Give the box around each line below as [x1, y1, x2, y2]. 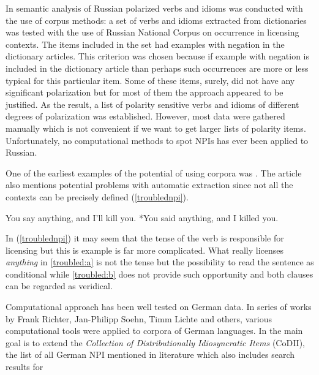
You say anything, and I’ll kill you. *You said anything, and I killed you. [6, 211, 279, 224]
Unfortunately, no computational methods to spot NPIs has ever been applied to [6, 134, 309, 146]
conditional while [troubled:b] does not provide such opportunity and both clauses [6, 267, 313, 280]
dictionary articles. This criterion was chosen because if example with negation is [6, 50, 310, 63]
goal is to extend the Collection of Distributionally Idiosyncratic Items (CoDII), [6, 336, 305, 349]
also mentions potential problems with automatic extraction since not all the [6, 178, 293, 191]
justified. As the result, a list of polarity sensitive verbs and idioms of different [6, 97, 299, 110]
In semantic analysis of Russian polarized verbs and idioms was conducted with [6, 2, 303, 14]
